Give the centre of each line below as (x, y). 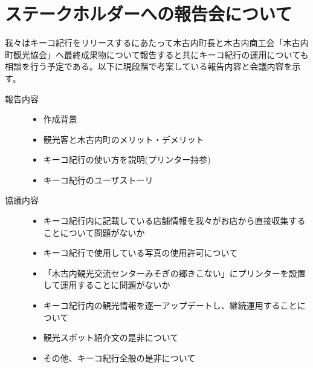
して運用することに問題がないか (107, 285)
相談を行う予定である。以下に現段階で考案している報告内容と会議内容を (149, 66)
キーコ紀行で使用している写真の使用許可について (140, 253)
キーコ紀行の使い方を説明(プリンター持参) (127, 159)
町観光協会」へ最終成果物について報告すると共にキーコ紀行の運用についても (157, 54)
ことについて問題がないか (94, 232)
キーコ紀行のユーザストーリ (98, 179)
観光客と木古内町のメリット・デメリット (124, 139)
